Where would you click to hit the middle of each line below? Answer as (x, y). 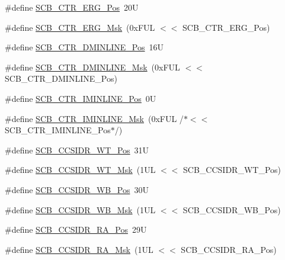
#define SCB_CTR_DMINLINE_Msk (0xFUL (92, 67)
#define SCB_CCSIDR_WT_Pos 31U (77, 150)
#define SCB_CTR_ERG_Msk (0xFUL (80, 27)
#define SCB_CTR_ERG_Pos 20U (72, 7)
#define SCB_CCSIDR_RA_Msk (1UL (79, 249)
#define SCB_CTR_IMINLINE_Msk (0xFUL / (94, 118)
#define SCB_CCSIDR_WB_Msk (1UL (80, 209)
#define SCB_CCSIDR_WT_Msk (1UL (80, 170)
